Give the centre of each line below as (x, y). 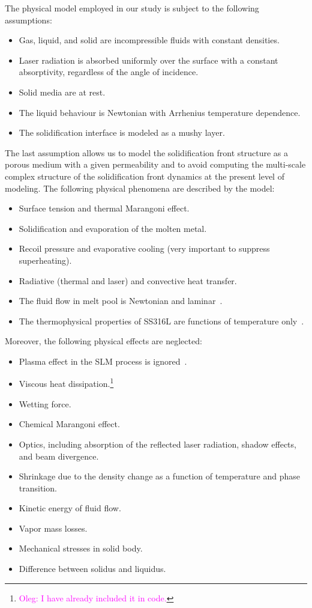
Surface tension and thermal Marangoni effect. (104, 208)
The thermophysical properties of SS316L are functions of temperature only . (161, 321)
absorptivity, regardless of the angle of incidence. (109, 72)
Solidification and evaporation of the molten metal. (113, 228)
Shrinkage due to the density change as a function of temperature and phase (159, 476)
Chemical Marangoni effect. (69, 424)
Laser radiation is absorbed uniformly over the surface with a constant (148, 60)
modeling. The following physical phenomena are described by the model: (140, 188)
